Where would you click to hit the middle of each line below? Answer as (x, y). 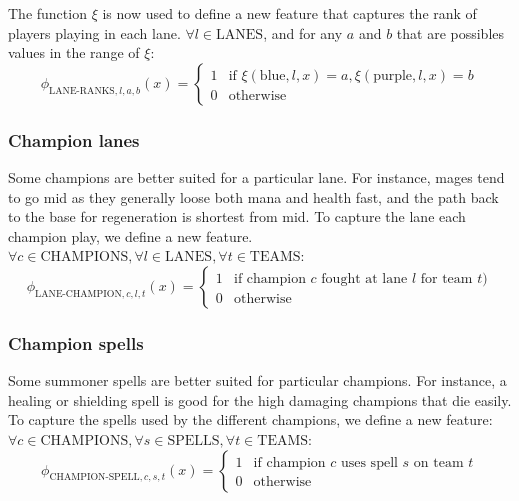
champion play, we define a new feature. (130, 235)
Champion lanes (74, 139)
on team (438, 462)
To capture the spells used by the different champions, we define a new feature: (250, 419)
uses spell (369, 462)
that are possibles (450, 32)
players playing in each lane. (94, 32)
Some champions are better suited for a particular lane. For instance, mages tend (256, 177)
